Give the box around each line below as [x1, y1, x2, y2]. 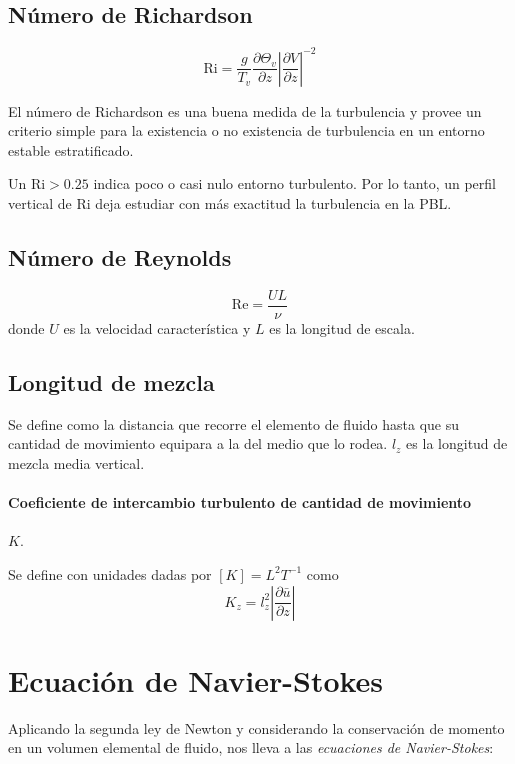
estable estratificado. [8, 139, 134, 160]
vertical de [8, 193, 72, 214]
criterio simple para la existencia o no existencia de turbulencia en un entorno [8, 120, 485, 141]
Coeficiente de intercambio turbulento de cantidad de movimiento [8, 492, 472, 513]
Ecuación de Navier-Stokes [8, 659, 384, 700]
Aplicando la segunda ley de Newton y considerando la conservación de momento [8, 717, 505, 738]
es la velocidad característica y [63, 317, 251, 338]
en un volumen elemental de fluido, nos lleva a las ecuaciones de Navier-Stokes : [8, 737, 494, 758]
